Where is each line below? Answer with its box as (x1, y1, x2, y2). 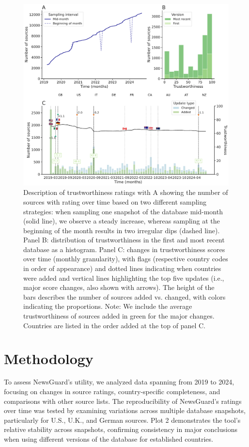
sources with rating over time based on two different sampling (23, 196, 207, 207)
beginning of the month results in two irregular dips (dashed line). (23, 225, 220, 235)
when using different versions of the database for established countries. (4, 433, 213, 444)
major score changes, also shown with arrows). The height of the (23, 282, 215, 292)
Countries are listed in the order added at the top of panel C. (23, 320, 205, 330)
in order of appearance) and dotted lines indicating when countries (23, 263, 221, 273)
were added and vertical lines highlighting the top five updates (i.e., (23, 272, 224, 283)
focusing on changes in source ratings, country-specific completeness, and (4, 386, 220, 396)
